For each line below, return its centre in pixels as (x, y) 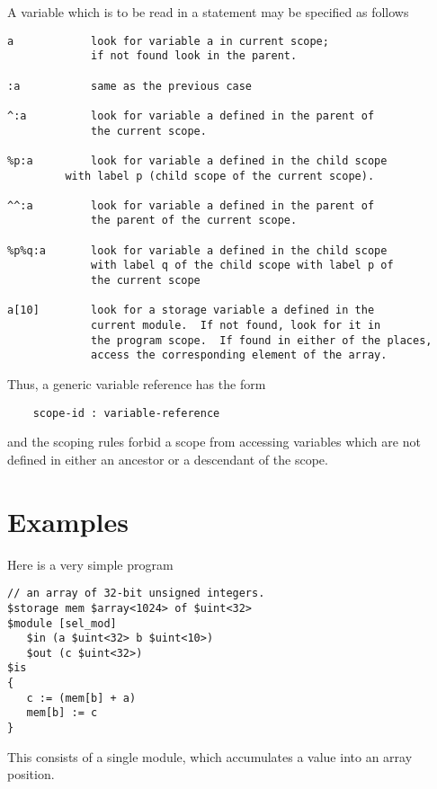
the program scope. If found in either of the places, (262, 340)
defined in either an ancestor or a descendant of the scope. (168, 459)
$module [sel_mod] (62, 623)
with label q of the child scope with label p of (242, 266)
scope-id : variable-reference (126, 413)
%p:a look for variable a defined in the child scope (197, 160)
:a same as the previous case (130, 86)
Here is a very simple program (90, 564)
